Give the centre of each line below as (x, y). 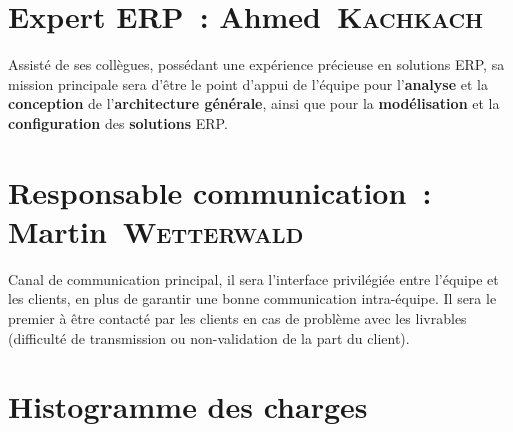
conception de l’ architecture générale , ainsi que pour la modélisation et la (254, 103)
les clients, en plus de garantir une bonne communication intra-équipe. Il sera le (252, 298)
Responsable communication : (220, 191)
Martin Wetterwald (156, 230)
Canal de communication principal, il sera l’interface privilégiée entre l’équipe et (253, 278)
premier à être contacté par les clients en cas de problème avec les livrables (237, 318)
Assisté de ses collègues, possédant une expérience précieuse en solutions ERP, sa (256, 64)
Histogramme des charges (188, 406)
